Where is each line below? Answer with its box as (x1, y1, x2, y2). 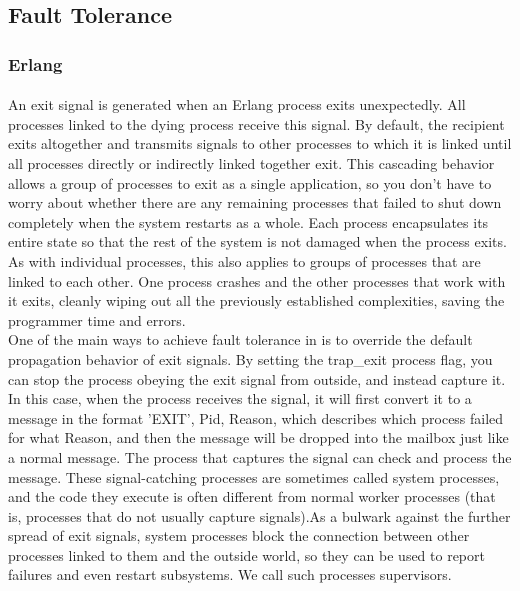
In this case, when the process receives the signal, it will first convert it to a (8, 388, 472, 409)
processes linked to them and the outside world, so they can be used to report (8, 544, 485, 565)
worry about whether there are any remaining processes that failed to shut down (8, 192, 502, 213)
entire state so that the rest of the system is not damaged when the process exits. (8, 231, 507, 252)
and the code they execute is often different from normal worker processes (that (8, 486, 496, 507)
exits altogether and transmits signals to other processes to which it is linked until (8, 133, 512, 154)
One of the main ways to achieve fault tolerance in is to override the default (8, 329, 473, 350)
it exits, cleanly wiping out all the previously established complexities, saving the (8, 290, 505, 311)
